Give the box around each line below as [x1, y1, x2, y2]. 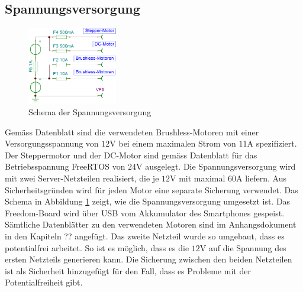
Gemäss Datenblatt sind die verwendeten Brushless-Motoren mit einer [5, 125, 259, 138]
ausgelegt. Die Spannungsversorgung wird [145, 160, 296, 173]
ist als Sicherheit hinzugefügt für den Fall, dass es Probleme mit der [5, 264, 251, 277]
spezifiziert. [256, 137, 297, 150]
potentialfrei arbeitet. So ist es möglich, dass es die [5, 241, 189, 254]
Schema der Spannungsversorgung [28, 106, 151, 118]
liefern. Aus [245, 172, 286, 184]
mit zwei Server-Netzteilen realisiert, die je [5, 172, 159, 184]
